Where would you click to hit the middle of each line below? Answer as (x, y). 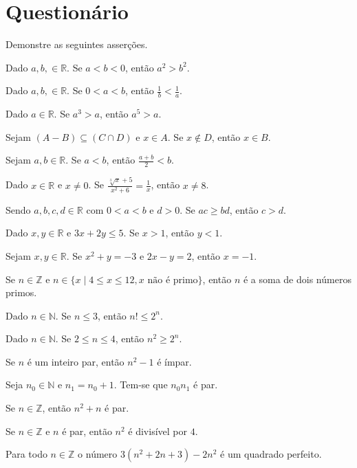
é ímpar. (174, 361)
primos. (21, 292)
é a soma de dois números (297, 279)
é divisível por (158, 431)
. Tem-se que (141, 385)
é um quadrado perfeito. (271, 454)
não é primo (173, 280)
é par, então (87, 431)
